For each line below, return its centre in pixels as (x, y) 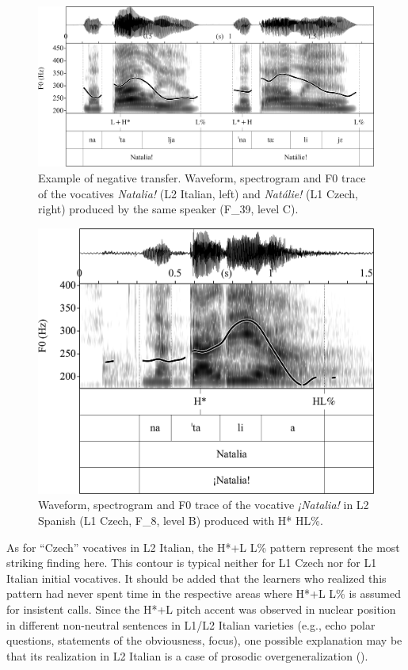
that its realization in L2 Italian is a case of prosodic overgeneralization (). (187, 655)
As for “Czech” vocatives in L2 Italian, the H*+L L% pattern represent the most (203, 547)
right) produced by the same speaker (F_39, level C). (168, 209)
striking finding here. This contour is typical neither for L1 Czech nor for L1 (192, 563)
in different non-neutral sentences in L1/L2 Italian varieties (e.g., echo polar (191, 624)
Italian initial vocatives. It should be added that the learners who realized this (196, 578)
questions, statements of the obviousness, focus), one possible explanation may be (204, 640)
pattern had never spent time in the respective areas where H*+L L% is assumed (204, 593)
